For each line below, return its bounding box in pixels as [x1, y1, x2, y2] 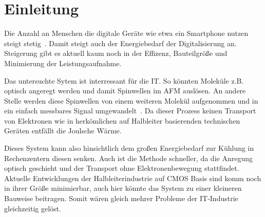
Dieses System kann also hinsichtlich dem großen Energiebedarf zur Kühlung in [4, 143, 254, 153]
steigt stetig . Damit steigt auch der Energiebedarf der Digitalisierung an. [4, 37, 237, 48]
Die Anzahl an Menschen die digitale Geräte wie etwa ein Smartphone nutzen [4, 28, 249, 38]
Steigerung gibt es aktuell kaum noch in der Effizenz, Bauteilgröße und [4, 48, 228, 58]
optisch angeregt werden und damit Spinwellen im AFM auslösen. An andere [4, 85, 246, 96]
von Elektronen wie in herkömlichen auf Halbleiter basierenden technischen [4, 115, 240, 126]
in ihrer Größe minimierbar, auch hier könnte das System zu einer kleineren [4, 183, 242, 193]
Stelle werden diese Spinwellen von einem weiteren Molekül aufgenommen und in [4, 95, 258, 106]
